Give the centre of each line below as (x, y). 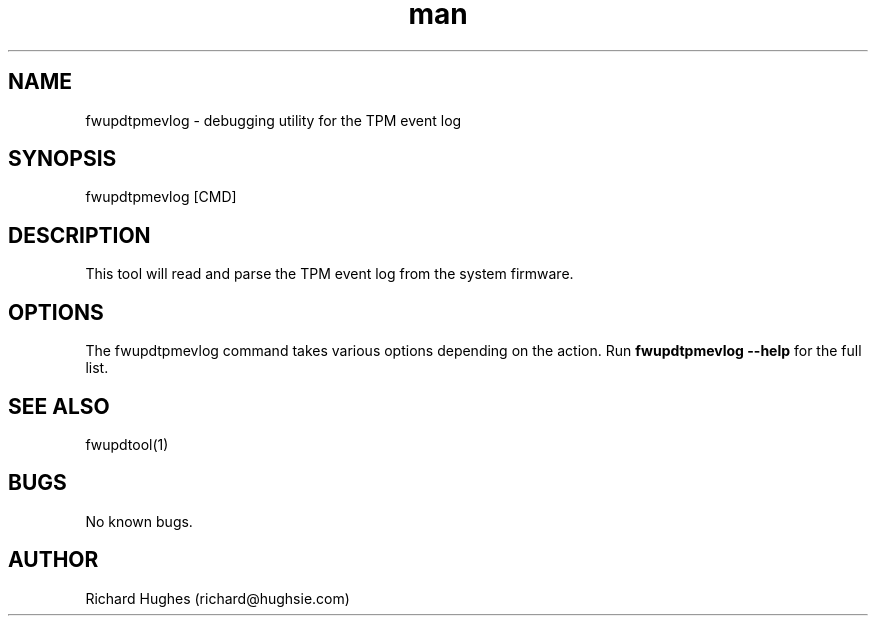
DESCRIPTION (79, 235)
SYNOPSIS (62, 159)
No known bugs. (139, 521)
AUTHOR (53, 560)
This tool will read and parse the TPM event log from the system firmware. (329, 274)
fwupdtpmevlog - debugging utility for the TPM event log (273, 120)
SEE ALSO (59, 406)
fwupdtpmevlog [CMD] (161, 197)
